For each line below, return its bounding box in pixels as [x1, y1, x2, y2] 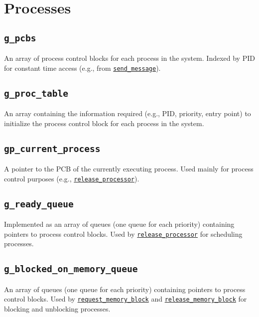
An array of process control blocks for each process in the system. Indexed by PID [4, 53, 255, 63]
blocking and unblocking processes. [4, 304, 111, 314]
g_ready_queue [4, 198, 74, 209]
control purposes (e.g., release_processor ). [4, 173, 139, 183]
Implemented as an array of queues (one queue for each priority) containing [4, 219, 235, 229]
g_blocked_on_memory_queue [4, 264, 138, 275]
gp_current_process [4, 143, 101, 154]
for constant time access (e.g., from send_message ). [4, 62, 161, 73]
